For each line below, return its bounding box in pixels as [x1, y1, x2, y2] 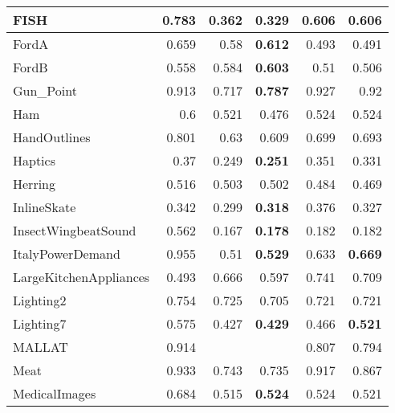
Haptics [13, 151, 55, 170]
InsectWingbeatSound [13, 221, 136, 239]
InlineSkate [13, 198, 76, 216]
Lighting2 [13, 291, 67, 309]
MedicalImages [13, 384, 96, 403]
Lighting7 [13, 314, 67, 333]
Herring [13, 174, 55, 193]
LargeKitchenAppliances [13, 268, 150, 286]
